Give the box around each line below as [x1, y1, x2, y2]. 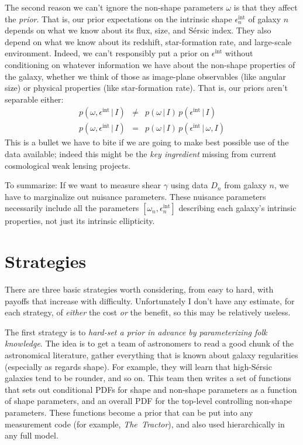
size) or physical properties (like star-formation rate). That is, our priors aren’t [5, 81, 288, 94]
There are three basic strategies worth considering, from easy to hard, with [5, 283, 274, 295]
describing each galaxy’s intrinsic [178, 202, 297, 214]
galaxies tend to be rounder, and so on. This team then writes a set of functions [5, 372, 291, 384]
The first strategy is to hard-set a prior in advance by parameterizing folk [5, 325, 267, 338]
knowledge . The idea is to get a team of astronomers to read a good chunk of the [5, 337, 294, 349]
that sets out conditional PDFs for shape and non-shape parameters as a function [5, 383, 297, 395]
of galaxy [248, 12, 281, 25]
